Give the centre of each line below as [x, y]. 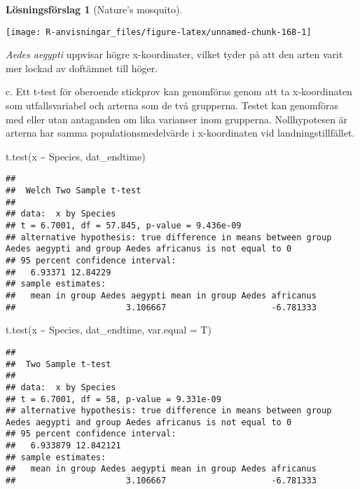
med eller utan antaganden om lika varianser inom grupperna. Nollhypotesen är [177, 119]
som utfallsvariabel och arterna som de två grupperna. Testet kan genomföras [172, 105]
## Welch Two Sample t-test [74, 191]
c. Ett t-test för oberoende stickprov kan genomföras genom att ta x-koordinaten [179, 91]
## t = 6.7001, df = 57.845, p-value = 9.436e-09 [124, 226]
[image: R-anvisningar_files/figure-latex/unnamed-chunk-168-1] [159, 32]
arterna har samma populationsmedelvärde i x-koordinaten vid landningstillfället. [180, 133]
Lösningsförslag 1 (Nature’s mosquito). [94, 9]
